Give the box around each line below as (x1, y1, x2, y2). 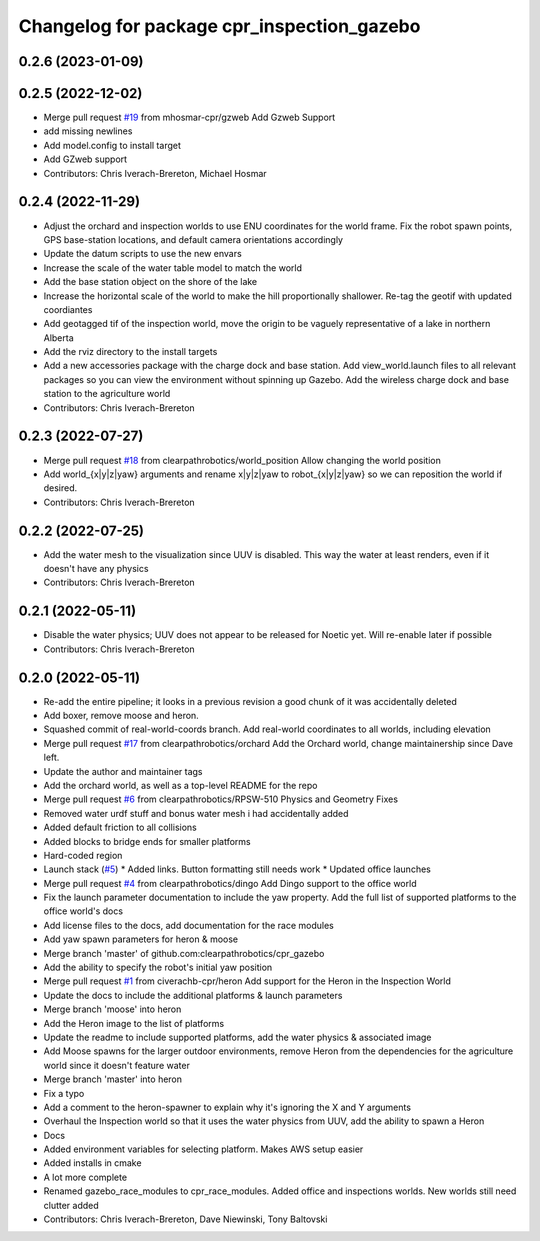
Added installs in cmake (43, 1157, 142, 1169)
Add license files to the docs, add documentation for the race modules (43, 919, 334, 931)
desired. (43, 482, 78, 494)
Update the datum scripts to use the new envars (43, 248, 242, 260)
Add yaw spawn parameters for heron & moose (43, 933, 239, 945)
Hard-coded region (43, 849, 123, 861)
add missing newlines (43, 125, 133, 137)
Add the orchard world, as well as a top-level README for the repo (43, 779, 318, 791)
